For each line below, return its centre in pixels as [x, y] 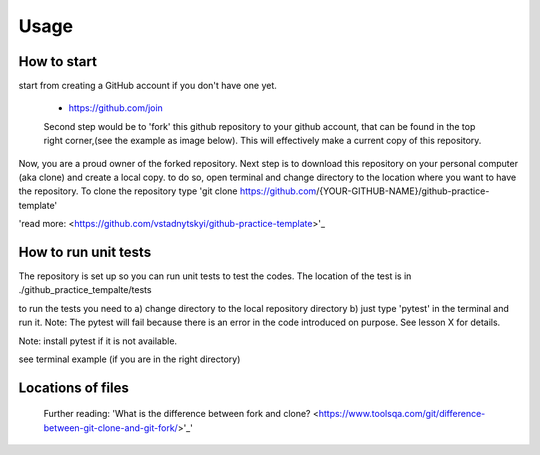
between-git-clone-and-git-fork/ [111, 427]
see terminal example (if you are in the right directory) [129, 359]
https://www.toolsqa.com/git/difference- [402, 414]
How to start [57, 61]
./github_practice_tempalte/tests [85, 290]
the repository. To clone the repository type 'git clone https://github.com [167, 191]
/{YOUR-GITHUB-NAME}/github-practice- [402, 191]
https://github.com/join [116, 108]
